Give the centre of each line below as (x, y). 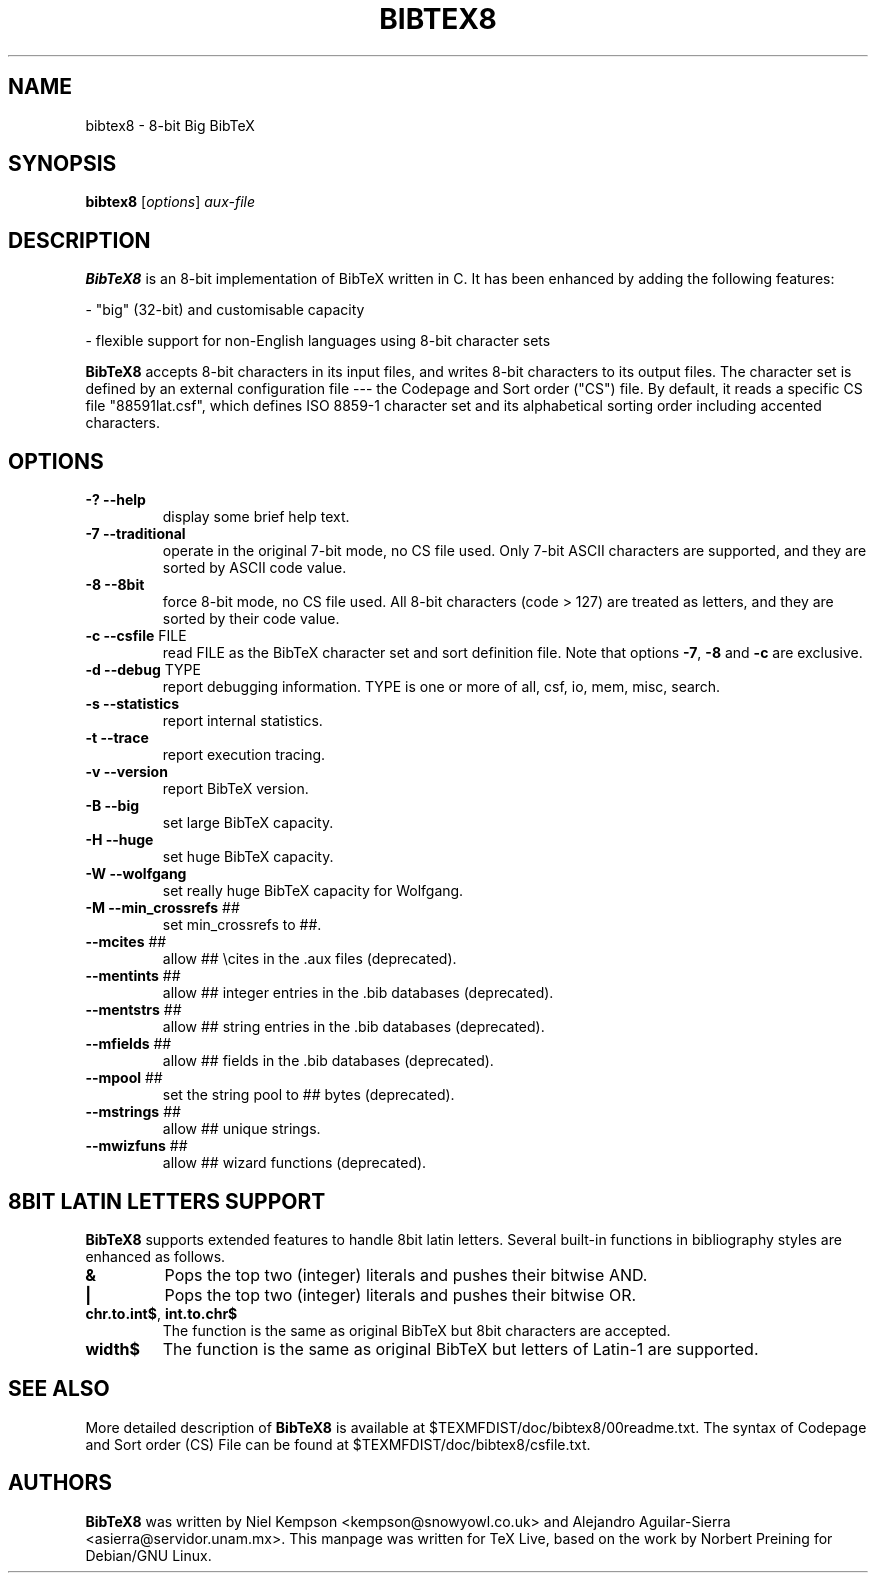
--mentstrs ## (133, 1010)
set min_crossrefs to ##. (242, 925)
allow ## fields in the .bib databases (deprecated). (328, 1061)
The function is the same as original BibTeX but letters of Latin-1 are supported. (460, 1348)
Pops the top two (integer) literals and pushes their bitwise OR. (400, 1294)
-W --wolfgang (136, 874)
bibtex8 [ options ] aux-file (170, 202)
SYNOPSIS (62, 164)
